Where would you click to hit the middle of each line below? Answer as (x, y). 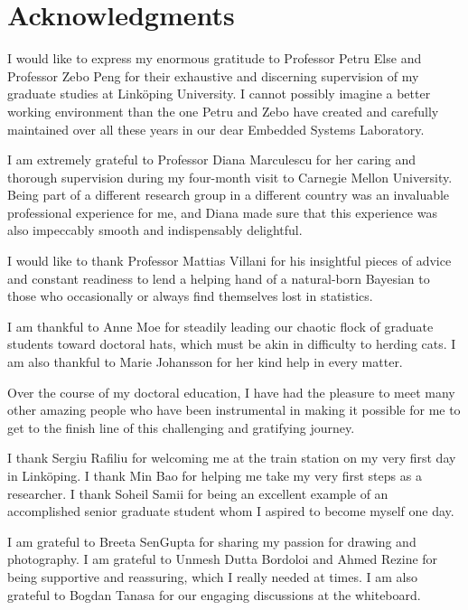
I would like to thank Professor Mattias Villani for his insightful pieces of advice (229, 261)
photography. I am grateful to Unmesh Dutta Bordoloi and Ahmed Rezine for (223, 559)
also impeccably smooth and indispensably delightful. (155, 230)
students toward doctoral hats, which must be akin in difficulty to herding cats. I (232, 344)
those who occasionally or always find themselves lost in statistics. (190, 296)
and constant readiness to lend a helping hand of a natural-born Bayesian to (219, 278)
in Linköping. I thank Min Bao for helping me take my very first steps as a (215, 475)
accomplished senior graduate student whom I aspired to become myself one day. (231, 511)
